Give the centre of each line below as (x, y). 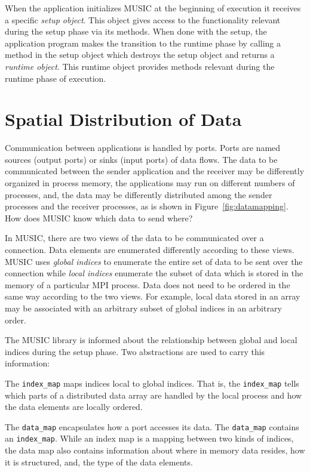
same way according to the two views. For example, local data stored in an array (153, 296)
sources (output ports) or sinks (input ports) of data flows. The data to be (141, 159)
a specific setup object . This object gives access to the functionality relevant (143, 19)
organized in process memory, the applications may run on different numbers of (150, 183)
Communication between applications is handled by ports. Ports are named (143, 148)
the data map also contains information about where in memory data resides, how (155, 450)
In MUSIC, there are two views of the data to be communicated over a (134, 238)
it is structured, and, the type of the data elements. (99, 462)
